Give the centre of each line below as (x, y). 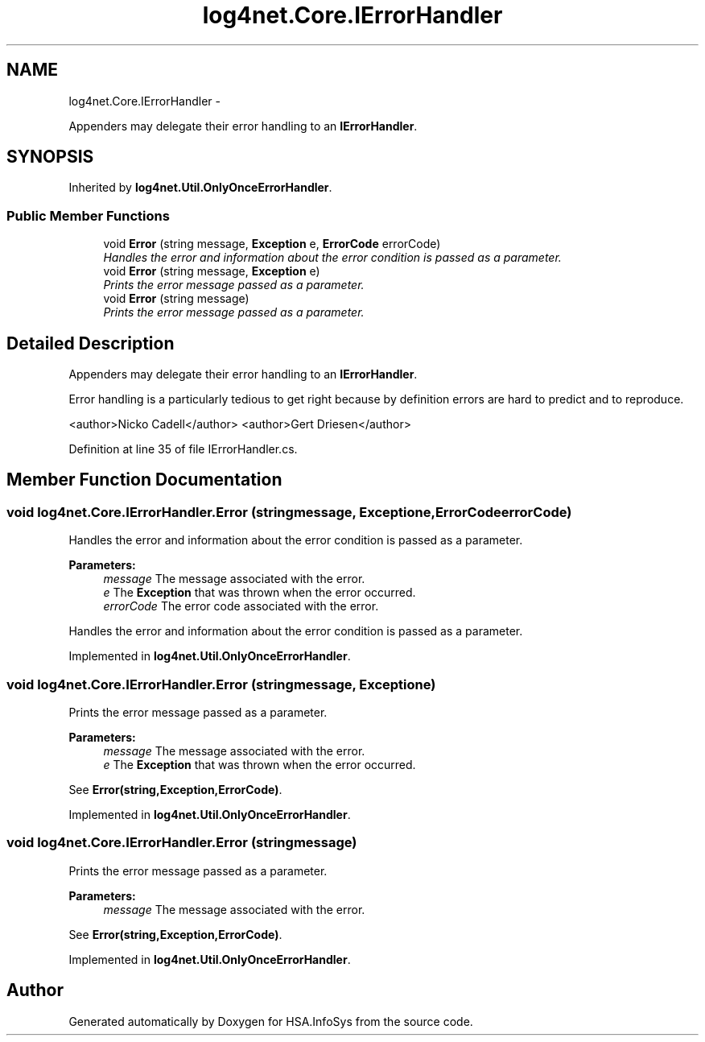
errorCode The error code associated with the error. (241, 606)
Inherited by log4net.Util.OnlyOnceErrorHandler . (200, 188)
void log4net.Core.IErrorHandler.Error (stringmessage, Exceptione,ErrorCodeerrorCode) (289, 512)
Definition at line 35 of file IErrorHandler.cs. (183, 449)
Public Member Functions (88, 215)
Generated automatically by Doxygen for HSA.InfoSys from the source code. (271, 1021)
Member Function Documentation (144, 480)
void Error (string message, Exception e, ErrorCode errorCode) (272, 244)
